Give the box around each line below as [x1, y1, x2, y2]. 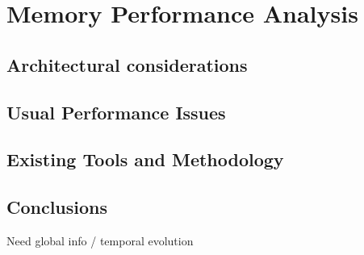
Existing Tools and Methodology [6, 147, 284, 172]
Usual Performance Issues [6, 99, 226, 124]
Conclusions [6, 194, 108, 219]
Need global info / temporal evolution [6, 232, 194, 249]
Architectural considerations [6, 52, 248, 77]
